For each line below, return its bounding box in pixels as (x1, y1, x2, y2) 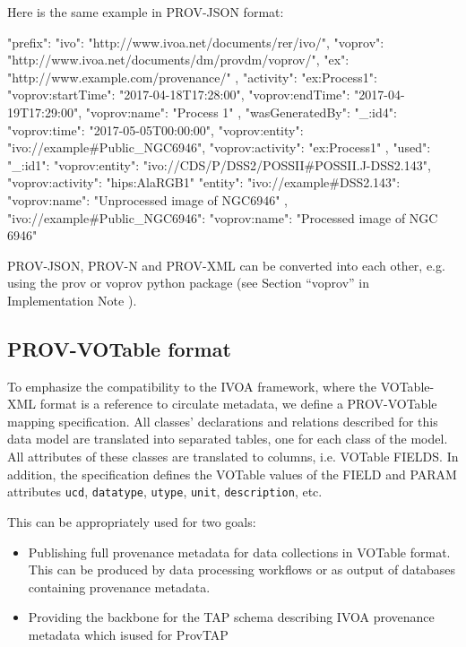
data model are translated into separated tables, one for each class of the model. (7, 429, 448, 448)
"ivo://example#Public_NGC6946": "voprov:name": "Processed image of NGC (7, 208, 438, 227)
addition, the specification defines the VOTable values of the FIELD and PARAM (7, 464, 457, 483)
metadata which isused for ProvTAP (28, 625, 229, 643)
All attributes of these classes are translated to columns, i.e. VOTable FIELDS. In (7, 447, 459, 466)
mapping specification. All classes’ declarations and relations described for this (7, 411, 438, 430)
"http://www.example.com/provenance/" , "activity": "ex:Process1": (7, 67, 377, 86)
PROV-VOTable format (7, 334, 231, 362)
